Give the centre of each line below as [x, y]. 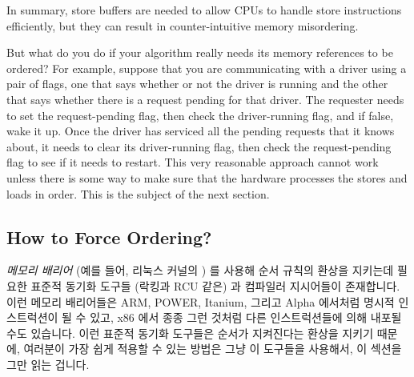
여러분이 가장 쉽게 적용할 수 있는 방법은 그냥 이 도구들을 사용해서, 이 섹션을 [213, 349]
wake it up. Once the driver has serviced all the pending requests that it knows [201, 131]
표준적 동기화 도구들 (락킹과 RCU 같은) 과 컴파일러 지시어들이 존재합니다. [215, 285]
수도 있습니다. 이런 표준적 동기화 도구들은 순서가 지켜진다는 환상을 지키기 [190, 333]
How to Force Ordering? [109, 237]
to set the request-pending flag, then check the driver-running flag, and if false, [200, 115]
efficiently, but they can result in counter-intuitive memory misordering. [183, 25]
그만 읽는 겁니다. [48, 364]
